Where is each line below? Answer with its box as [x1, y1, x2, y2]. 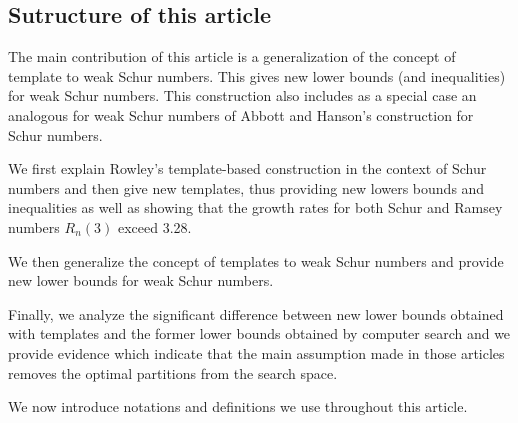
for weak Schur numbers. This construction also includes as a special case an [8, 85, 477, 106]
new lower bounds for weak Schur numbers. [8, 270, 274, 291]
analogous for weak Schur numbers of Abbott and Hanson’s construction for [8, 104, 474, 125]
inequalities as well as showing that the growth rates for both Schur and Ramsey [8, 197, 503, 218]
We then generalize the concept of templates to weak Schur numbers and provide [8, 250, 504, 271]
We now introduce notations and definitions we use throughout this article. [8, 396, 468, 417]
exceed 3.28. [117, 216, 192, 237]
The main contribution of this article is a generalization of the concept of [8, 46, 456, 67]
